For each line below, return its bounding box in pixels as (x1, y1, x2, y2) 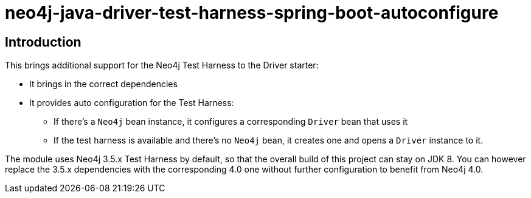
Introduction (5, 34, 82, 50)
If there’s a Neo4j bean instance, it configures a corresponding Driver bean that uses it (54, 116, 408, 127)
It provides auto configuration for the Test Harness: (29, 97, 234, 108)
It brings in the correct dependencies (29, 79, 178, 90)
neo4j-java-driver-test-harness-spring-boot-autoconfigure (5, 2, 499, 23)
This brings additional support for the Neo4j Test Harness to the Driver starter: (5, 60, 319, 71)
